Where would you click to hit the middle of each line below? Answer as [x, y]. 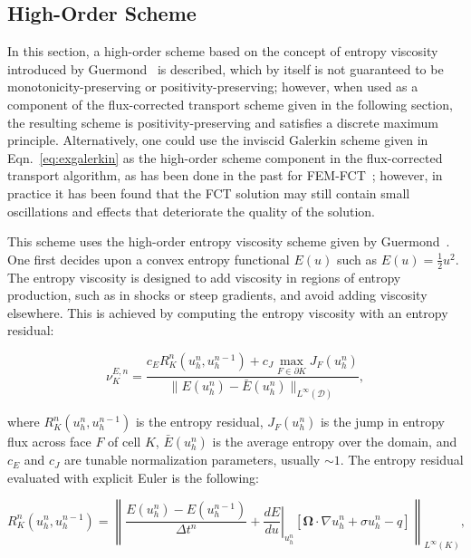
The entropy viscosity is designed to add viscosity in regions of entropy [204, 277]
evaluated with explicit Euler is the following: [133, 477]
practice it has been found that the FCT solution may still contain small [209, 192]
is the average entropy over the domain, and [335, 442]
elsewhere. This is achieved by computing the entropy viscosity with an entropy [228, 312]
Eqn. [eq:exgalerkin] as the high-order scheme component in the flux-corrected [225, 157]
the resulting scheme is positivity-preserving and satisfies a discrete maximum [223, 122]
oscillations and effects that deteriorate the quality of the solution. [191, 211]
